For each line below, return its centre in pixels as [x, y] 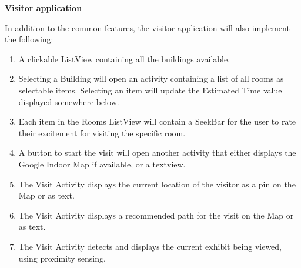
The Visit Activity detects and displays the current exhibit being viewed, [150, 246]
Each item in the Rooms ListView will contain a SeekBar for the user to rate [157, 121]
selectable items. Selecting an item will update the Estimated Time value [150, 90]
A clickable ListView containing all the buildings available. [124, 58]
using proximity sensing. [62, 258]
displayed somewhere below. [69, 101]
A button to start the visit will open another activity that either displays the [157, 153]
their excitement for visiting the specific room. [102, 133]
